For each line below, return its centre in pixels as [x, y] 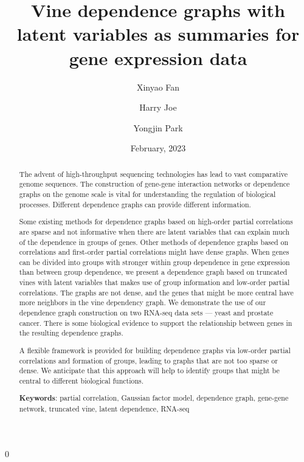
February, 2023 [158, 148]
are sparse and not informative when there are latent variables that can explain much [154, 231]
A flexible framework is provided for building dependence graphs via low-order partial [155, 350]
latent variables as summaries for [158, 34]
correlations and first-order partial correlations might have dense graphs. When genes [154, 252]
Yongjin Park [158, 127]
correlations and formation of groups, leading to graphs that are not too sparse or [148, 360]
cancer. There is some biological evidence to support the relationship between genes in [156, 322]
